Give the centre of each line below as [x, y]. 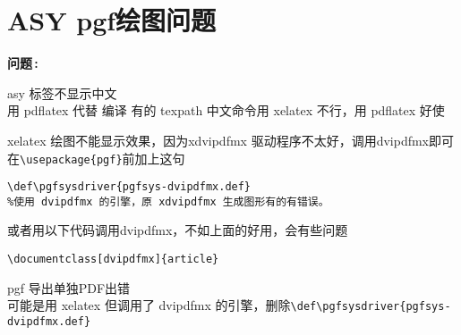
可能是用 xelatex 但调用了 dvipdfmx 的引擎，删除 [149, 305]
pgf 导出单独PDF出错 [69, 287]
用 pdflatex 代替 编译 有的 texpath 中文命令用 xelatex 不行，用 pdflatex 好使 [226, 110]
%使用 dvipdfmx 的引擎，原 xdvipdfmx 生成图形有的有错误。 [168, 201]
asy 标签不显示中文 [62, 92]
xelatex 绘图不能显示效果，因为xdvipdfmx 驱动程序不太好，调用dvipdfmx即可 [230, 140]
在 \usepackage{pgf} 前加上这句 [96, 158]
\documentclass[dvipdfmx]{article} [113, 260]
